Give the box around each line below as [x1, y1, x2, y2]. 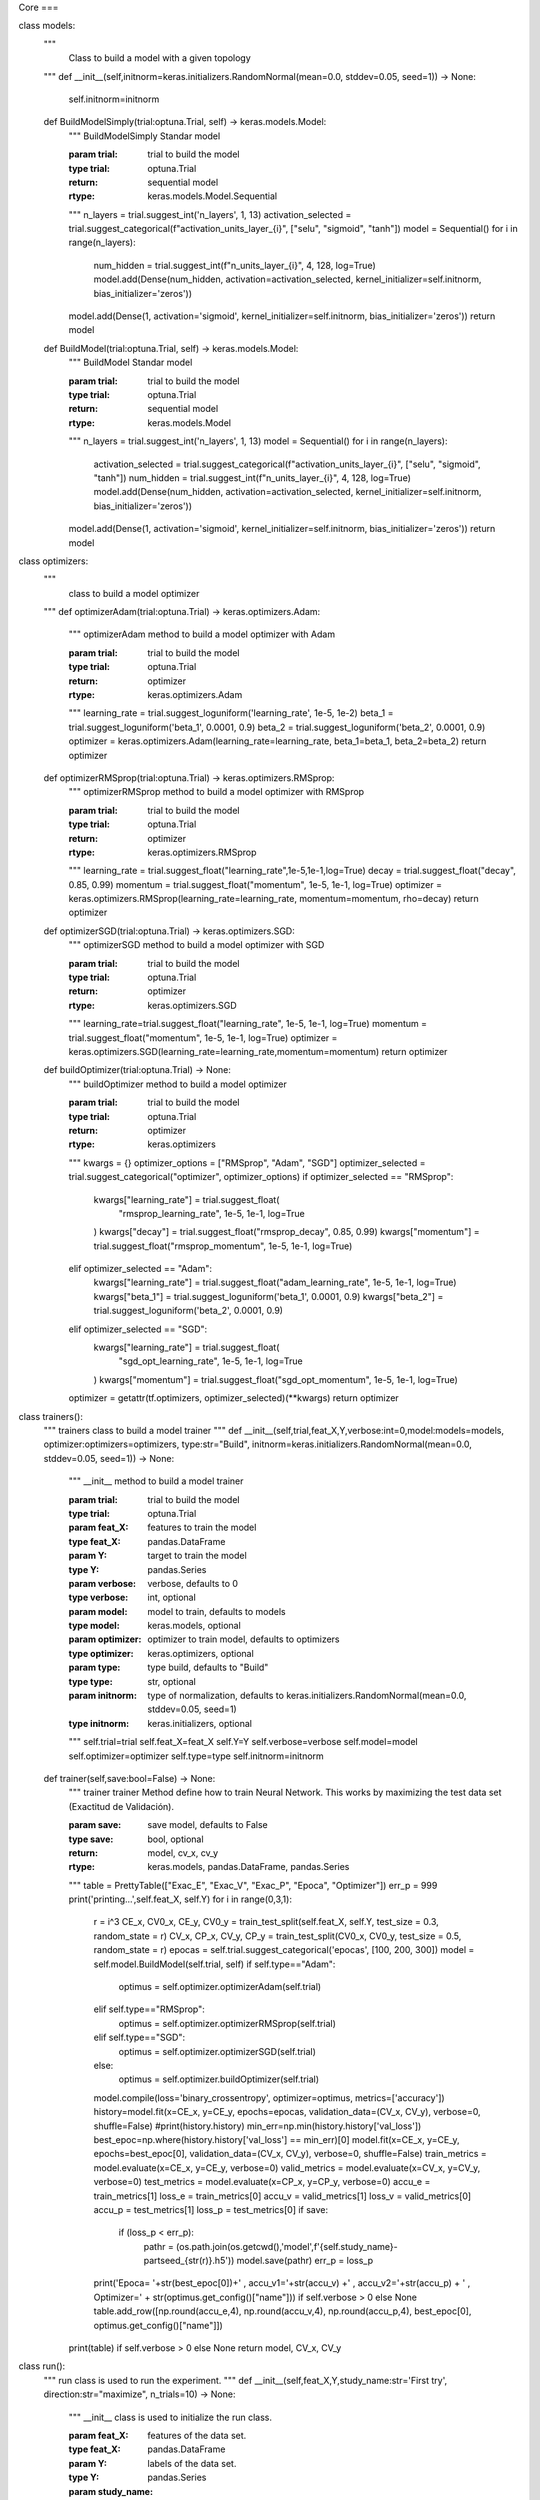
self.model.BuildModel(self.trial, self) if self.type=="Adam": [93, 1958, 336, 1970]
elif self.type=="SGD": [93, 2031, 186, 2044]
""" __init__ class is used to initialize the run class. [68, 2411, 272, 2423]
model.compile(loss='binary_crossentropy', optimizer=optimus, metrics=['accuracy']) [93, 2091, 445, 2104]
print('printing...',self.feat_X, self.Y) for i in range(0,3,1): [68, 1893, 292, 1905]
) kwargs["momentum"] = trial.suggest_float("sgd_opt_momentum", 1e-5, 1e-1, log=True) [93, 1373, 459, 1385]
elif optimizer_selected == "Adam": [68, 1263, 213, 1275]
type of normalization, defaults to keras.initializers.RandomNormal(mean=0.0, [147, 1690, 467, 1702]
